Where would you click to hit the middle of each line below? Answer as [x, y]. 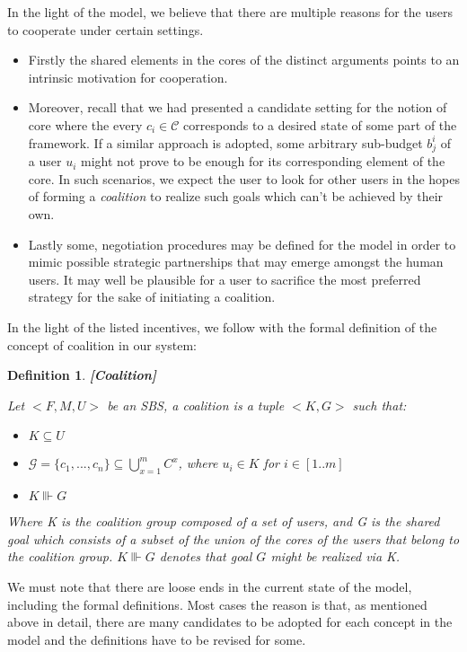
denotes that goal [206, 556]
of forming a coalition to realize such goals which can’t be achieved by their [236, 196]
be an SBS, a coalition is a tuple [196, 405]
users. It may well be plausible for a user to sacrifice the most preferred [225, 279]
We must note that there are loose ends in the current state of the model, [210, 586]
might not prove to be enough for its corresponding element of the [263, 161]
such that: [379, 405]
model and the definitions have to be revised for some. [157, 639]
